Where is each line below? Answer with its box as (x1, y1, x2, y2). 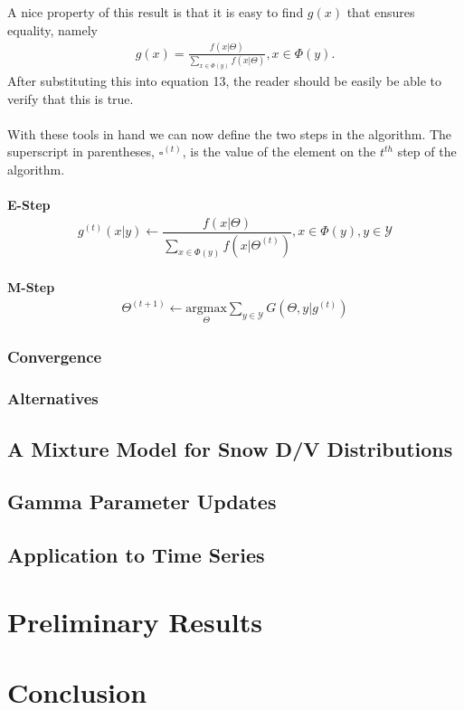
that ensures (346, 3, 415, 21)
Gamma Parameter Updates (7, 488, 277, 516)
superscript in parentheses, (7, 142, 155, 161)
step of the (397, 142, 457, 161)
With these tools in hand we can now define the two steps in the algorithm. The (7, 124, 452, 143)
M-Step (7, 278, 55, 297)
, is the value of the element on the (182, 142, 376, 161)
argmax (185, 302, 227, 316)
